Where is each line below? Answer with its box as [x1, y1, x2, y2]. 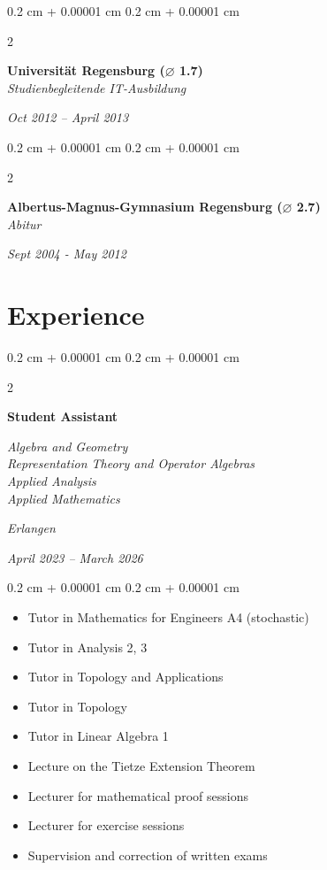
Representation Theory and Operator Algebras [7, 454, 255, 473]
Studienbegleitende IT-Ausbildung [7, 78, 186, 96]
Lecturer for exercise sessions [27, 816, 185, 835]
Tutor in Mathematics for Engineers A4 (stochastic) [27, 608, 309, 626]
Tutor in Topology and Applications [27, 667, 224, 686]
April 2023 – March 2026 [7, 548, 143, 566]
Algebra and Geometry [7, 436, 128, 455]
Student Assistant [7, 407, 118, 426]
